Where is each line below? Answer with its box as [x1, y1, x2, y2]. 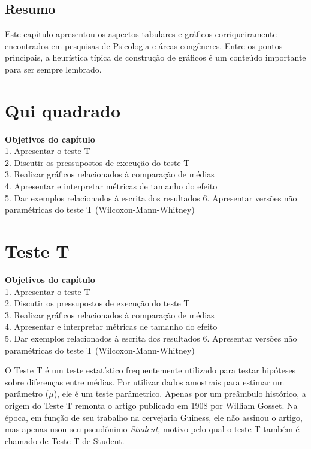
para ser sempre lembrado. [5, 62, 102, 75]
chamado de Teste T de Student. [5, 434, 125, 447]
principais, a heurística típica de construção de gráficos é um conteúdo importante [5, 51, 306, 64]
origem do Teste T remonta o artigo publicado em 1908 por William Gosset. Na [5, 399, 298, 411]
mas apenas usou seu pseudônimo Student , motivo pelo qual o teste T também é [5, 423, 300, 435]
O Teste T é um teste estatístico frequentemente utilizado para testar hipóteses [5, 364, 296, 376]
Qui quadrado [5, 98, 121, 122]
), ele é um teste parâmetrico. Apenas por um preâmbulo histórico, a [53, 387, 306, 400]
